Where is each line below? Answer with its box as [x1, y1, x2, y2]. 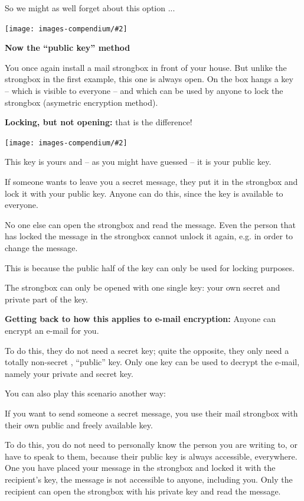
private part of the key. [5, 292, 88, 305]
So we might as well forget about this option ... [5, 2, 175, 14]
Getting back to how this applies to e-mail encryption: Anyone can [5, 313, 276, 325]
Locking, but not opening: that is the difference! [5, 116, 192, 128]
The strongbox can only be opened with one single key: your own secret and [5, 281, 280, 294]
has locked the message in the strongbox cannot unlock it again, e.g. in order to [5, 230, 293, 242]
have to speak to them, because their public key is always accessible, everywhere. [5, 450, 298, 462]
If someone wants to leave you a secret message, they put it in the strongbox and [5, 175, 298, 188]
